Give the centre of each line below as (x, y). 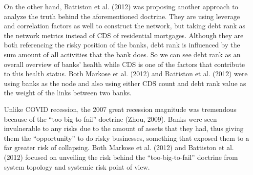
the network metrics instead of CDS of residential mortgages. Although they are (124, 35)
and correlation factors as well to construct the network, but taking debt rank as (125, 26)
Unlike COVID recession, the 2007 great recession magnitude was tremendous (120, 109)
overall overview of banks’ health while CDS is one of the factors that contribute (125, 64)
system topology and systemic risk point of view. (77, 166)
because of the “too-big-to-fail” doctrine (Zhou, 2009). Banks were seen (111, 119)
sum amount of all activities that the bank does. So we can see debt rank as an (122, 54)
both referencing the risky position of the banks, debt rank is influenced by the (122, 45)
